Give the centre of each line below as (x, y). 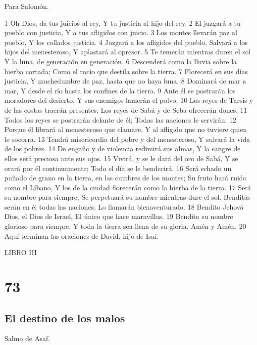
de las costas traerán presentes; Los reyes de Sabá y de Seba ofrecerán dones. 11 (126, 109)
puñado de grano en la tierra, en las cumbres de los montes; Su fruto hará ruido (126, 178)
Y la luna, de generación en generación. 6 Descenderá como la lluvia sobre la (121, 61)
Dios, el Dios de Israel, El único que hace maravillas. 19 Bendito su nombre (119, 216)
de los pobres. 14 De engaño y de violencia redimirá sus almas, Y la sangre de (123, 149)
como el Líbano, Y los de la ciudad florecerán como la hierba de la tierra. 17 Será (128, 187)
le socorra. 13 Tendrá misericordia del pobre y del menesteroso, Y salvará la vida (127, 139)
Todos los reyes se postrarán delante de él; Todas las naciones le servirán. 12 (120, 119)
